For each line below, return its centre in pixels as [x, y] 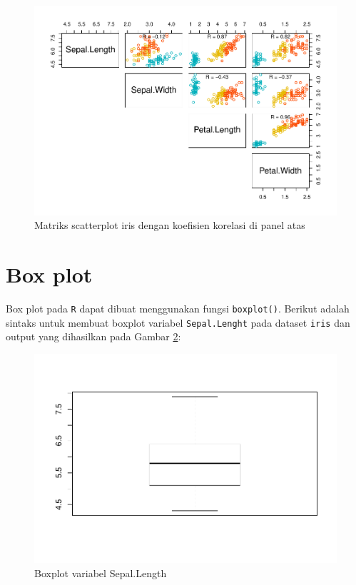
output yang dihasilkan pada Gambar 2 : [93, 336]
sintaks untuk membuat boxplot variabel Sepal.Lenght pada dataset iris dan [178, 322]
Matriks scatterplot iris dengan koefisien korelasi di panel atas [170, 225]
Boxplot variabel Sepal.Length [101, 573]
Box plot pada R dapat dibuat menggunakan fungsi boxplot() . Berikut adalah [178, 308]
